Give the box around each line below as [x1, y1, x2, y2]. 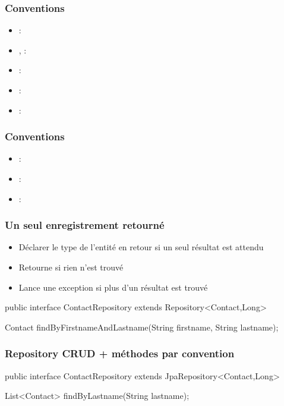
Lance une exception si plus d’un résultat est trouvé [18, 281, 208, 293]
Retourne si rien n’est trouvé [18, 261, 124, 273]
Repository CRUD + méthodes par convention [5, 346, 235, 361]
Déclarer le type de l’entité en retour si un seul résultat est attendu [18, 241, 264, 253]
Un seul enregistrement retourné [5, 218, 165, 232]
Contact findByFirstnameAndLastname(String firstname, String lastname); [5, 320, 279, 333]
